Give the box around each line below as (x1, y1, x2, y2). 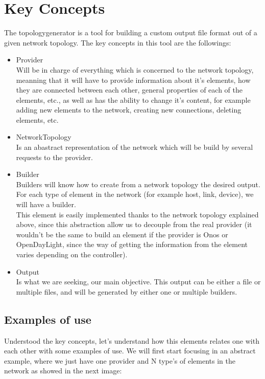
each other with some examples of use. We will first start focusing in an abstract (4, 345, 256, 356)
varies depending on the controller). (16, 249, 128, 259)
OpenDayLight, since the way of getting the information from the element (16, 239, 248, 250)
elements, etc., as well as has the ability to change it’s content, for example (16, 94, 251, 105)
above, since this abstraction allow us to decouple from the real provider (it (16, 219, 252, 230)
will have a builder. (16, 199, 76, 210)
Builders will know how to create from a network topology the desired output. (16, 179, 260, 189)
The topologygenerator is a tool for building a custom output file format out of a (4, 27, 257, 38)
